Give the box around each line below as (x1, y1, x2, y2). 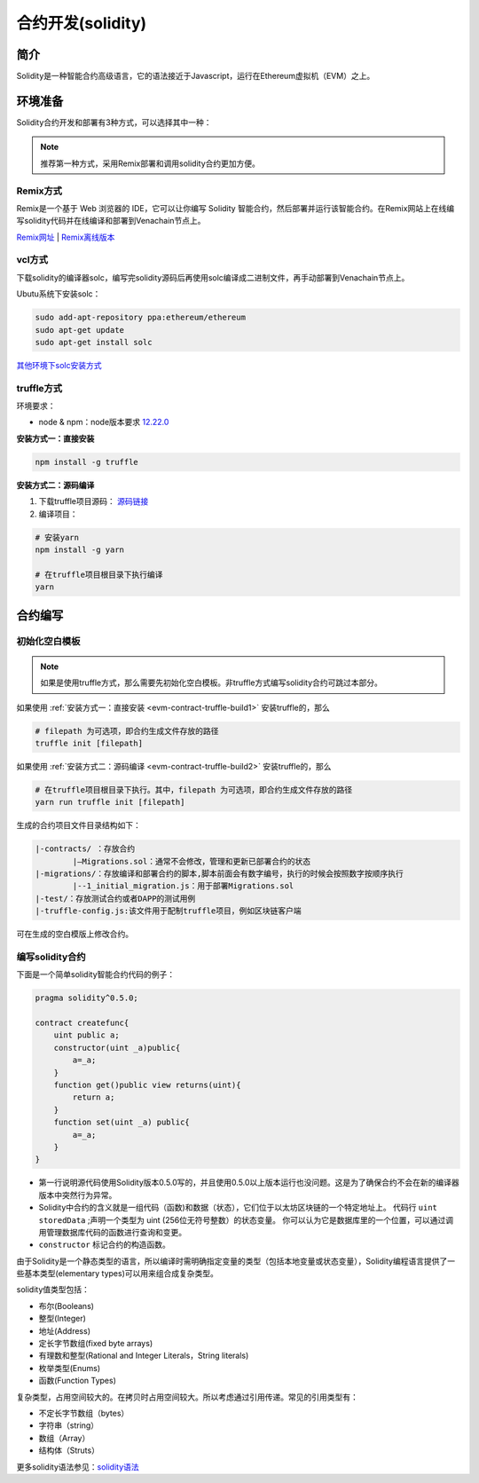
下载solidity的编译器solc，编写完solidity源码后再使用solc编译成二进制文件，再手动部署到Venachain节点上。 (16, 272, 410, 283)
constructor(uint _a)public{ (53, 1043, 181, 1053)
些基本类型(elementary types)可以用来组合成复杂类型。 (16, 1268, 219, 1279)
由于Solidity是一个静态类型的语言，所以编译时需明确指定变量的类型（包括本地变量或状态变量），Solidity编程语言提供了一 (16, 1256, 456, 1266)
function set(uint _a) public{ (53, 1117, 190, 1127)
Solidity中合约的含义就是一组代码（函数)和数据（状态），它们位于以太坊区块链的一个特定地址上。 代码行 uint (38, 1203, 438, 1213)
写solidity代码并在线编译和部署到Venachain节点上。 (16, 216, 206, 226)
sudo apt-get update (35, 325, 124, 335)
